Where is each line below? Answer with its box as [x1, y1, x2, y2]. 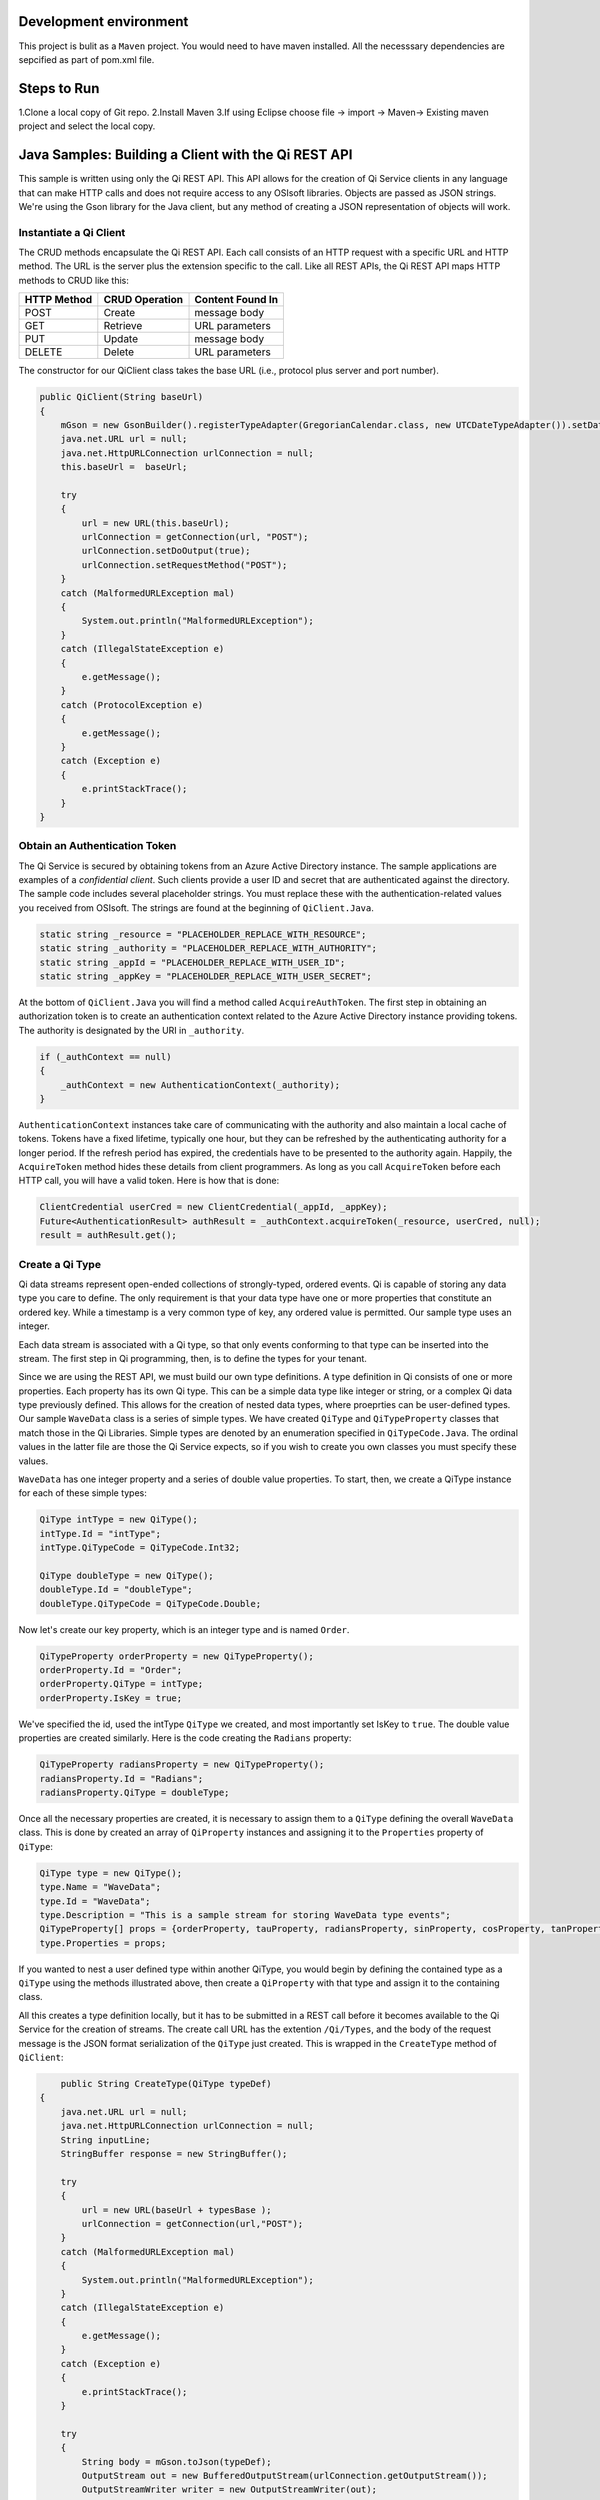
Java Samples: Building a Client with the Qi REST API [18, 146, 353, 164]
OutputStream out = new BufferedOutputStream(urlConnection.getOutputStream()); [81, 2470, 489, 2481]
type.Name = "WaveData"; [39, 1881, 162, 1893]
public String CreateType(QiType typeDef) [60, 2078, 272, 2090]
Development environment [18, 13, 189, 30]
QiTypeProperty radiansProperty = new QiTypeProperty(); [39, 1759, 325, 1770]
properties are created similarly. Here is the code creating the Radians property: [18, 1732, 352, 1744]
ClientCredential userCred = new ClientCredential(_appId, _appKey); [39, 1201, 388, 1213]
